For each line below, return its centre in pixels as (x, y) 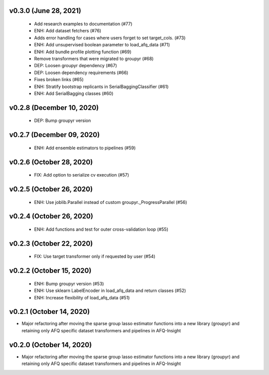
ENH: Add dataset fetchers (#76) (68, 31)
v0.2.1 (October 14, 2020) (50, 312)
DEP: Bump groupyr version (63, 121)
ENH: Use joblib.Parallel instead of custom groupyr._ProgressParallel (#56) (111, 202)
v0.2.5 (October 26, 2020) (51, 189)
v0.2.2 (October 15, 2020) (50, 271)
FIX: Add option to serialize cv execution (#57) (82, 175)
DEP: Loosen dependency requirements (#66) (81, 73)
